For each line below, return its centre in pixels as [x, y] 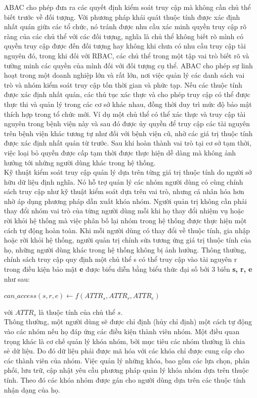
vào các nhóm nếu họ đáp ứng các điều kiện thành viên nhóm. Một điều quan [122, 331]
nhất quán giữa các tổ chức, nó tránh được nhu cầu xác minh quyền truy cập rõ [125, 26]
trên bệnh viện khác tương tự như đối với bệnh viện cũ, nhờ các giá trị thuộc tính [128, 133]
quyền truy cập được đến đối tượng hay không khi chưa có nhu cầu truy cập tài [125, 46]
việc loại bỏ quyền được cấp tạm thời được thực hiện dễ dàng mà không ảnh [120, 152]
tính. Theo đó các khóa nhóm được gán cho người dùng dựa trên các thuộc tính [125, 379]
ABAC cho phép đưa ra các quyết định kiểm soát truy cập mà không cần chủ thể [128, 7]
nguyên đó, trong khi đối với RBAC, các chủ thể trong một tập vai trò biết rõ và [127, 55]
